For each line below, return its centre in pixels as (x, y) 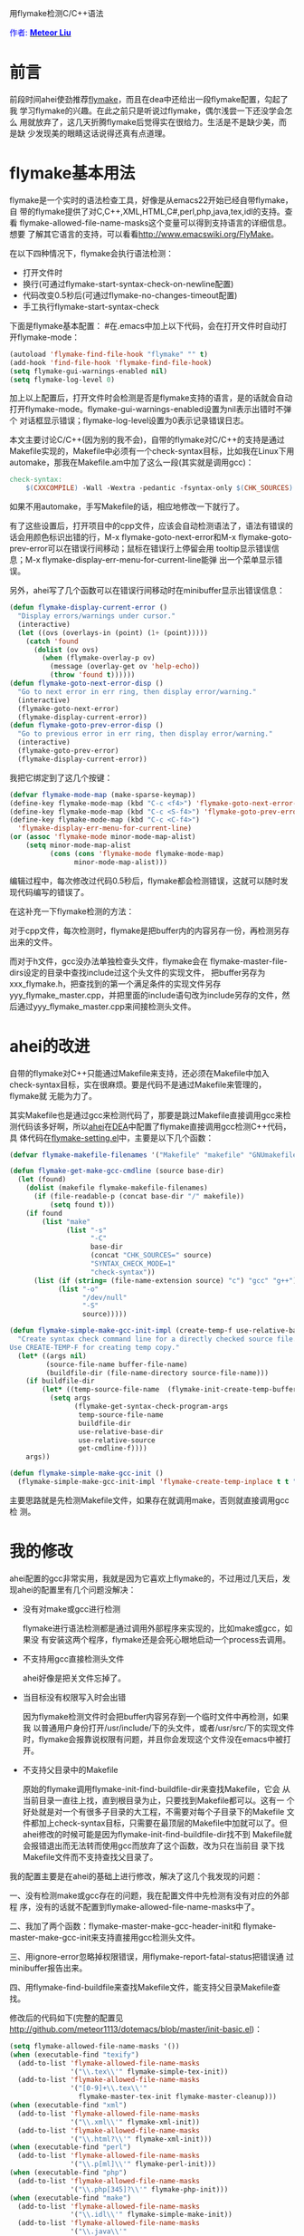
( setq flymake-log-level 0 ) (62, 380)
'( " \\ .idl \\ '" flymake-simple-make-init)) (151, 2215)
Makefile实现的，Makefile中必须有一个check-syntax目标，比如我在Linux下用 (152, 451)
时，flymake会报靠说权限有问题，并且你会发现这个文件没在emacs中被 (152, 1739)
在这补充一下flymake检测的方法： (72, 911)
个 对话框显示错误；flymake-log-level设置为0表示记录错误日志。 (129, 420)
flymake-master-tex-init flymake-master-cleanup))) (178, 2097)
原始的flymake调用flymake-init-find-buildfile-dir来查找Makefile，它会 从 (157, 1788)
